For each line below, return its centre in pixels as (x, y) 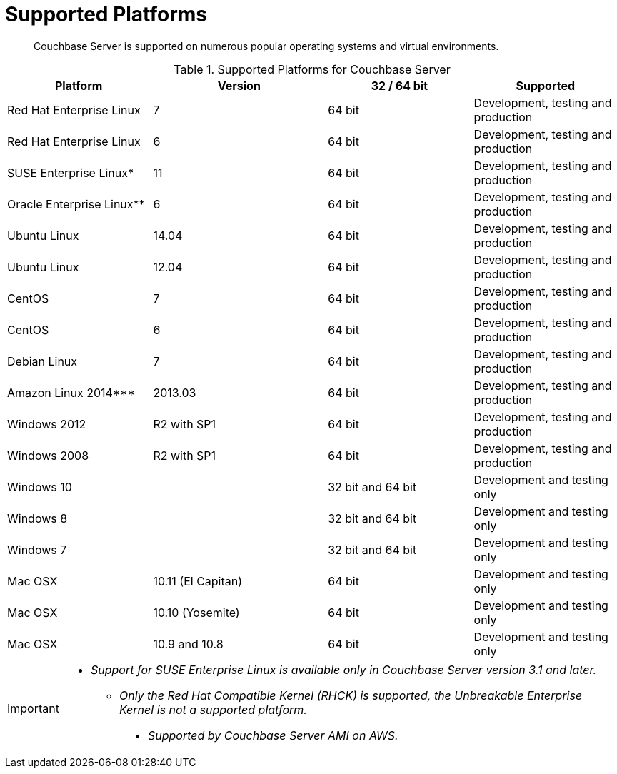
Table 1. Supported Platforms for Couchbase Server (312, 69)
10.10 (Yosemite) (196, 612)
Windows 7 (37, 549)
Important (33, 708)
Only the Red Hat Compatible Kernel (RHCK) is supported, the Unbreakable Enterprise (351, 695)
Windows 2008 (48, 455)
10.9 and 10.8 (188, 644)
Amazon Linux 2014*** (71, 392)
